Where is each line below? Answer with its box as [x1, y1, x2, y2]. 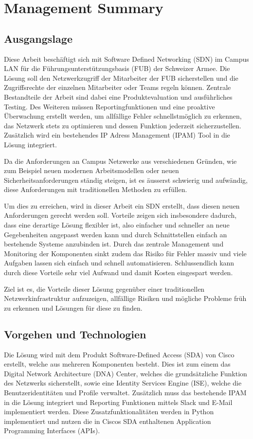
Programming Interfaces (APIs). [4, 425, 100, 436]
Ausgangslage [4, 31, 72, 46]
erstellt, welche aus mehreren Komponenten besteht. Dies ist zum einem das [4, 359, 231, 369]
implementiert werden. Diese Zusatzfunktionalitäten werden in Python [4, 406, 214, 417]
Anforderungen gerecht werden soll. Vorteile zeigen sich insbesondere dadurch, [4, 210, 237, 220]
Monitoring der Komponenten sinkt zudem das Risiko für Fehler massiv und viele [4, 248, 247, 258]
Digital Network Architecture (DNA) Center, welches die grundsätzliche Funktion [4, 368, 247, 378]
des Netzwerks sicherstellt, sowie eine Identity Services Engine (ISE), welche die [4, 378, 242, 388]
